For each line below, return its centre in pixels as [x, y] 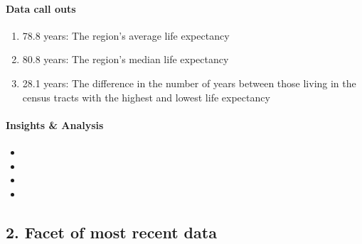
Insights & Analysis [55, 124]
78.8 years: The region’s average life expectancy [126, 35]
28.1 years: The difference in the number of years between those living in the [189, 83]
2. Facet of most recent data [111, 232]
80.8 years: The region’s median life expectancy [126, 59]
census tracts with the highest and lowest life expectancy [146, 97]
